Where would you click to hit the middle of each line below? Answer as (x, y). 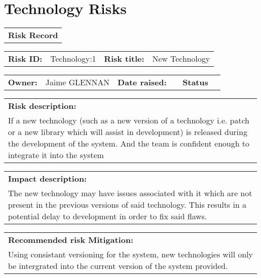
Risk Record (33, 35)
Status (195, 82)
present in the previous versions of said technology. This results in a (127, 205)
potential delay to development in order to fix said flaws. (108, 216)
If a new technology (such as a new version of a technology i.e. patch (129, 120)
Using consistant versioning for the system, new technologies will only (130, 254)
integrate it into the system (56, 155)
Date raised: (142, 82)
